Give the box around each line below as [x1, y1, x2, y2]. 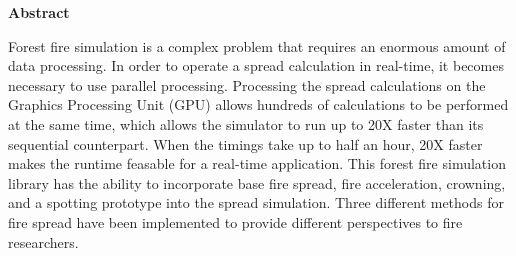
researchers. [8, 231, 79, 252]
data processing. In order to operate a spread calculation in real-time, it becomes [8, 55, 504, 76]
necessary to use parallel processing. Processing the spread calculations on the [8, 74, 486, 95]
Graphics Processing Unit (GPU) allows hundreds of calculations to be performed [8, 94, 509, 115]
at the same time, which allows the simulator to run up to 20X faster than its [8, 113, 484, 134]
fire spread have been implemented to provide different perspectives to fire [8, 211, 463, 232]
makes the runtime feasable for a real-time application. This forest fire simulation [8, 153, 506, 174]
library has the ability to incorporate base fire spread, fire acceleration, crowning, [8, 172, 506, 193]
